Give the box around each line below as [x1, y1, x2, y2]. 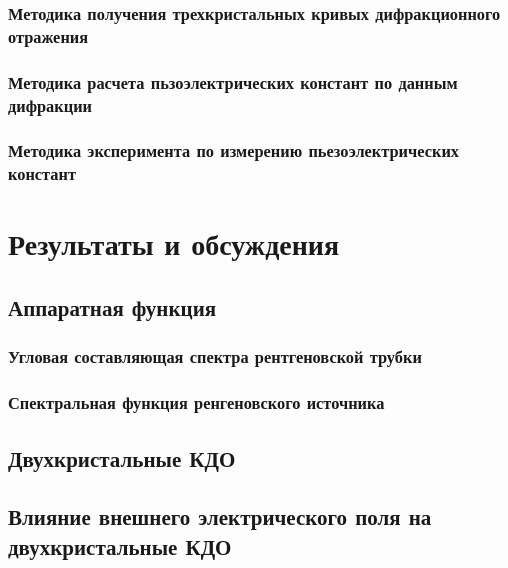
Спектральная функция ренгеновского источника [8, 390, 385, 415]
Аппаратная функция [8, 292, 217, 323]
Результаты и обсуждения [8, 223, 340, 264]
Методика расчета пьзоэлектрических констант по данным [8, 69, 458, 94]
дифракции [8, 92, 93, 117]
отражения [8, 23, 89, 48]
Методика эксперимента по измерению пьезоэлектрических [8, 138, 460, 163]
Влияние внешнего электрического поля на [8, 501, 432, 532]
